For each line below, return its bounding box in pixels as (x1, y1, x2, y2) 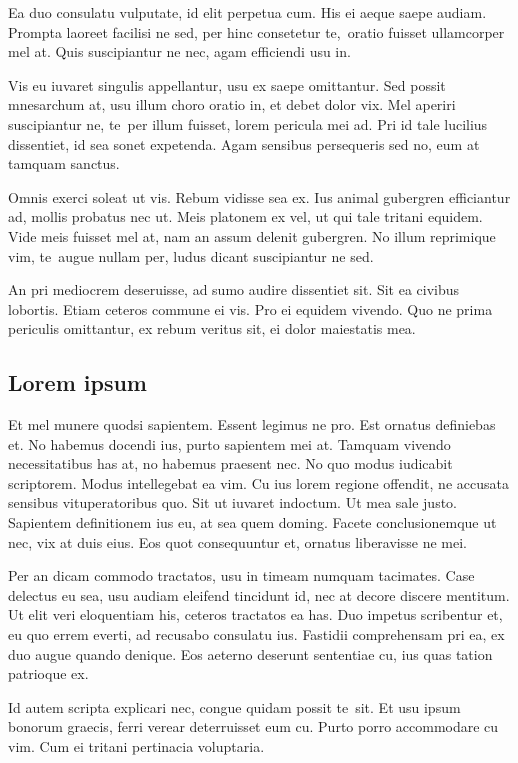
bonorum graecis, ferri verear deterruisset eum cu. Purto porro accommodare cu (8, 716, 499, 737)
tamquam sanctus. (8, 153, 120, 174)
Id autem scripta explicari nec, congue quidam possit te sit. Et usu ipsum (8, 696, 461, 717)
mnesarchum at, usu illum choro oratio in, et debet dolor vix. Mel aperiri (8, 94, 456, 115)
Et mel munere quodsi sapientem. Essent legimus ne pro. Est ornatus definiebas (8, 414, 496, 435)
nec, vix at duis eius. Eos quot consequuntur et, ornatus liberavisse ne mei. (8, 531, 467, 552)
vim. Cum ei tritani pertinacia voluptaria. (8, 736, 265, 757)
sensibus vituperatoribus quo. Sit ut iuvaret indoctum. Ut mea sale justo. (8, 492, 458, 513)
